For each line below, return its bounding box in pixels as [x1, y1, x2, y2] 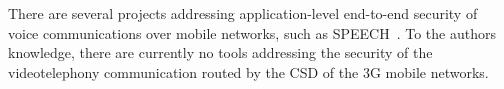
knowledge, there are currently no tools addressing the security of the [8, 42, 433, 63]
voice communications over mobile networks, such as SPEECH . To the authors [8, 22, 496, 43]
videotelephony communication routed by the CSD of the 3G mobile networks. [8, 61, 489, 82]
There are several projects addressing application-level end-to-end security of [8, 3, 478, 23]
